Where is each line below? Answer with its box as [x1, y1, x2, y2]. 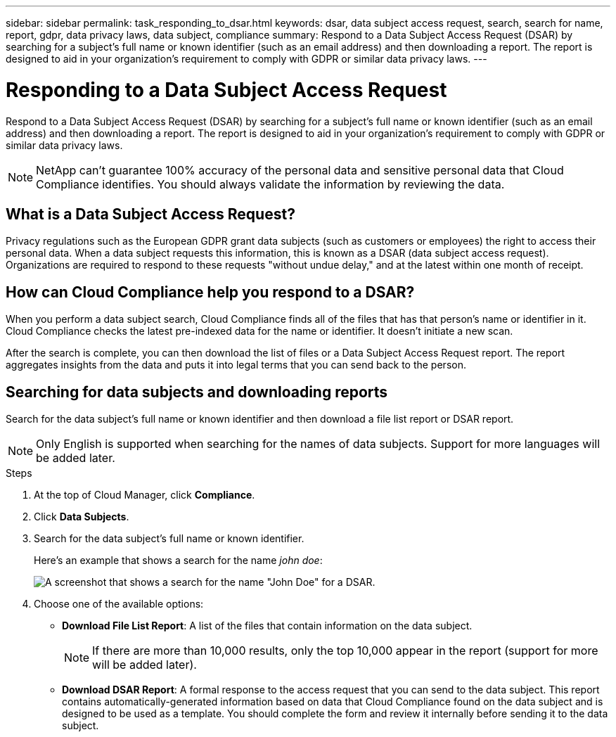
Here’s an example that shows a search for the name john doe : [34, 554, 323, 567]
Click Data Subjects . [34, 511, 129, 523]
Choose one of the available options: [34, 598, 204, 610]
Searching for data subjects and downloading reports [6, 383, 388, 401]
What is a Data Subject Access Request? [6, 205, 295, 223]
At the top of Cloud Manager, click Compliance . [34, 489, 255, 501]
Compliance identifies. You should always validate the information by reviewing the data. [36, 177, 505, 191]
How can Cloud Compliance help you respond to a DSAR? [6, 283, 415, 301]
